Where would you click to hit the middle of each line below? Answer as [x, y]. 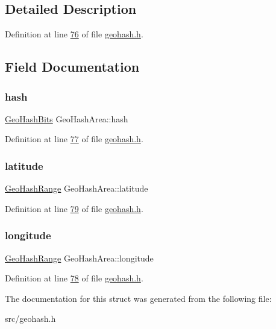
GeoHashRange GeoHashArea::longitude [79, 258]
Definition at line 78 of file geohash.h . [74, 278]
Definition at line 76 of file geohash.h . [74, 34]
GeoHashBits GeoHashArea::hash [67, 118]
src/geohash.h [30, 318]
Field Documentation [72, 67]
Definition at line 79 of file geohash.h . [74, 208]
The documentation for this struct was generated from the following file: [138, 298]
